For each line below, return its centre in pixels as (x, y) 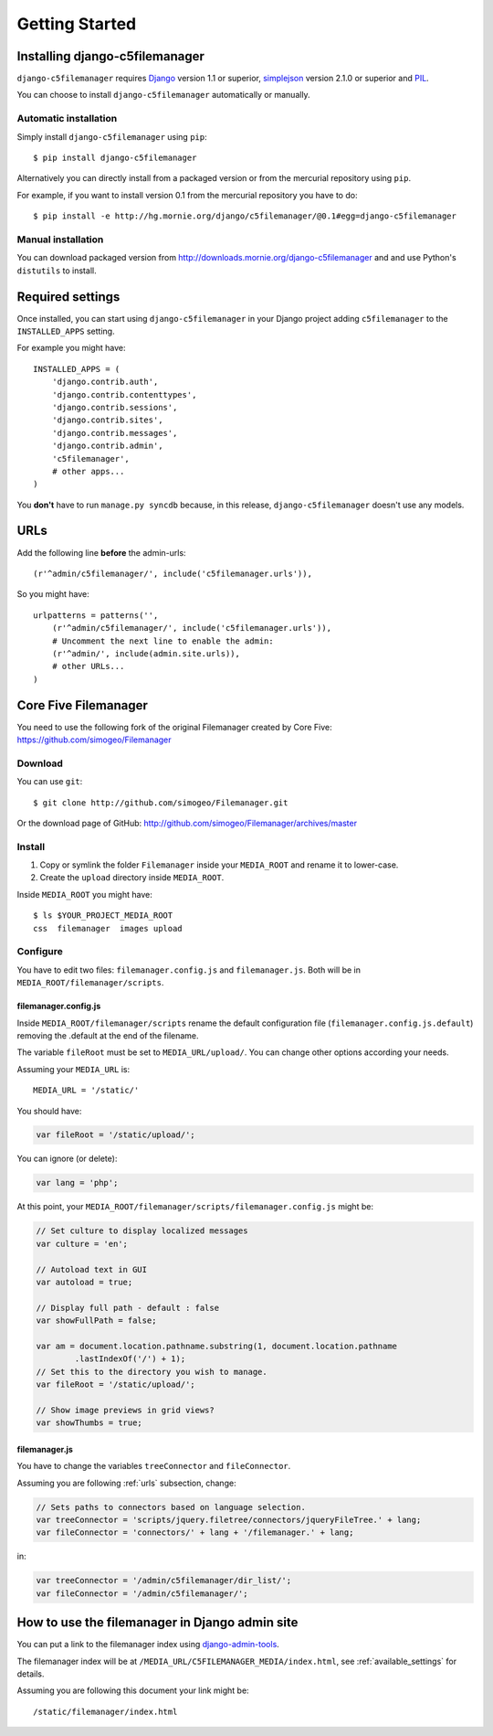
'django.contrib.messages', (115, 433)
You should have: (49, 1111)
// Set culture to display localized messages (142, 1231)
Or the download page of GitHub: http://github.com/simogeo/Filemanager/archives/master (187, 823)
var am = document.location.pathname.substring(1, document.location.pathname (216, 1346)
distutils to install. (57, 271)
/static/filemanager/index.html (105, 1711)
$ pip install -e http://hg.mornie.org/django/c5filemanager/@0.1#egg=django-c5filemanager (245, 216)
